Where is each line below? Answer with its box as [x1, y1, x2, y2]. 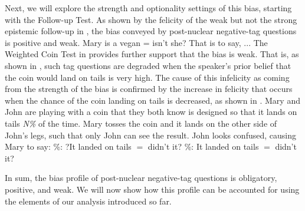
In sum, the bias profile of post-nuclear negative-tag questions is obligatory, [5, 172, 277, 184]
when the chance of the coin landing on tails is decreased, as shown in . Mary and [5, 94, 300, 106]
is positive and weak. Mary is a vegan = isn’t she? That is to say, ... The [5, 36, 268, 48]
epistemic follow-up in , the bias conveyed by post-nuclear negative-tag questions [5, 25, 297, 37]
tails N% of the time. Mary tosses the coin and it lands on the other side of [5, 117, 277, 129]
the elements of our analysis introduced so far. [5, 194, 172, 207]
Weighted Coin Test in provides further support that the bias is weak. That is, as [5, 48, 299, 60]
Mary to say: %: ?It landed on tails [5, 140, 132, 153]
